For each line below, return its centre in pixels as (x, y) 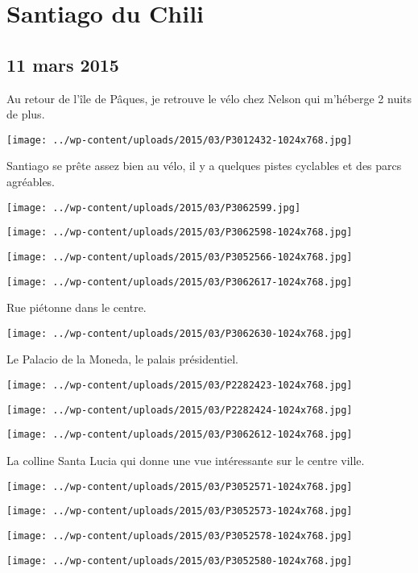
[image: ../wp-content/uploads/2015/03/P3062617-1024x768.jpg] (180, 282)
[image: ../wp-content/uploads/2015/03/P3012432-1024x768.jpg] (180, 140)
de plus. (26, 114)
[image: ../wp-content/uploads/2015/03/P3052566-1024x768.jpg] (180, 257)
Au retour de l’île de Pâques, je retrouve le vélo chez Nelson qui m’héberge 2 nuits (209, 98)
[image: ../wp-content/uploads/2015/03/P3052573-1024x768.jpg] (180, 511)
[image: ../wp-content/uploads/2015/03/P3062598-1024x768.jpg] (180, 233)
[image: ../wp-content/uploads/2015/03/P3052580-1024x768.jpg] (180, 561)
